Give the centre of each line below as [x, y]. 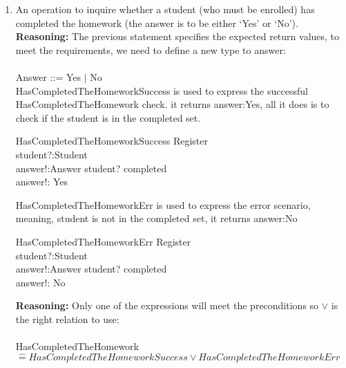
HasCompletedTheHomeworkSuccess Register [112, 141]
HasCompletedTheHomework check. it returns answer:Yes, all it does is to [172, 104]
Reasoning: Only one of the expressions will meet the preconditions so [167, 305]
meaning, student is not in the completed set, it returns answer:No [156, 218]
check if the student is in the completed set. [108, 117]
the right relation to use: [67, 319]
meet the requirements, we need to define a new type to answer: [151, 49]
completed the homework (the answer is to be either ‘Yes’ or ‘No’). [157, 22]
